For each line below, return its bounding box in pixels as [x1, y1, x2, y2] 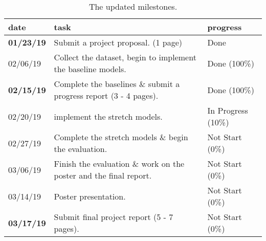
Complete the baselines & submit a [54, 78, 180, 90]
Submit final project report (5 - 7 [54, 211, 173, 223]
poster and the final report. [54, 169, 152, 181]
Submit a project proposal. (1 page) [54, 36, 183, 48]
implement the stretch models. [54, 110, 163, 122]
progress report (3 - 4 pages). [54, 90, 159, 101]
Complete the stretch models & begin [54, 131, 188, 143]
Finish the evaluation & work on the [54, 158, 185, 169]
